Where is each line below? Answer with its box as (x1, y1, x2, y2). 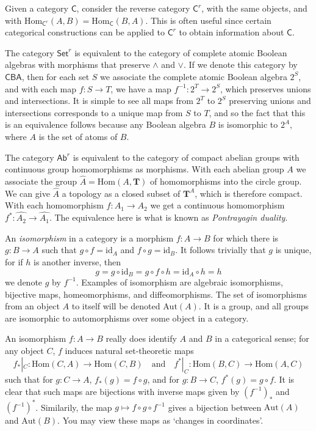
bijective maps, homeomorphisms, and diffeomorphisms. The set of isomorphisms (5, 287, 307, 300)
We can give (5, 186, 50, 199)
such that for (5, 373, 53, 386)
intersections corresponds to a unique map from (5, 106, 183, 119)
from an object (5, 300, 60, 312)
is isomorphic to (218, 118, 278, 131)
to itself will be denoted (71, 300, 160, 312)
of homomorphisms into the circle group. (150, 174, 302, 187)
